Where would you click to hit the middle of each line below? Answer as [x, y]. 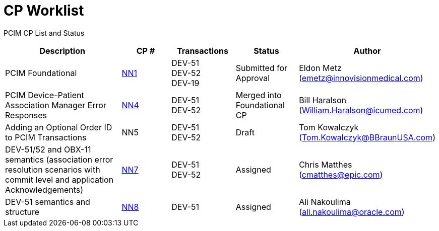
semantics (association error [59, 159]
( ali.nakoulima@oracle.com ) [352, 212]
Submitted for [262, 68]
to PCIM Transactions [46, 137]
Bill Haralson [323, 100]
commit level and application [59, 179]
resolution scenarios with [53, 169]
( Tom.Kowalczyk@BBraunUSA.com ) [367, 137]
